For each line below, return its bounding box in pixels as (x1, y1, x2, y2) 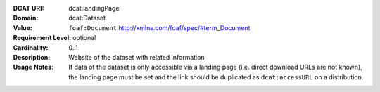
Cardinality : (13, 43, 49, 52)
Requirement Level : (13, 34, 72, 42)
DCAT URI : (13, 4, 45, 12)
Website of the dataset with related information (68, 53, 205, 61)
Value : (13, 23, 33, 32)
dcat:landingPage (68, 4, 120, 12)
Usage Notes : (13, 63, 54, 72)
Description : (13, 53, 51, 61)
